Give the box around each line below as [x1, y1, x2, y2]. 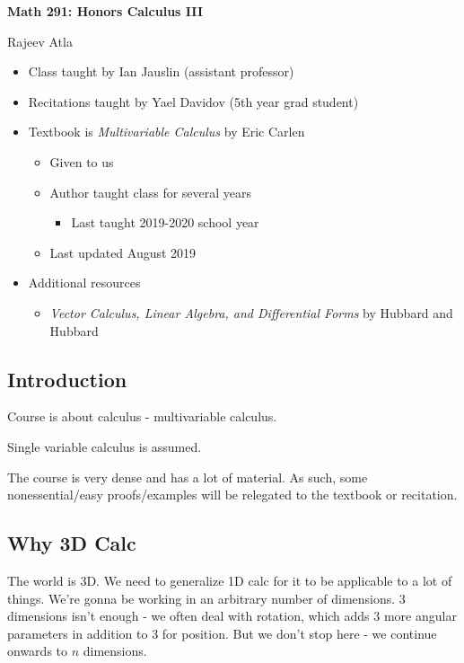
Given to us [49, 152, 114, 171]
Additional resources [28, 273, 141, 292]
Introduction [7, 365, 127, 393]
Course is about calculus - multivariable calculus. [7, 407, 277, 426]
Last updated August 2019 [49, 243, 197, 261]
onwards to [7, 641, 68, 660]
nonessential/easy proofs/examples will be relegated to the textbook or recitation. [7, 485, 458, 504]
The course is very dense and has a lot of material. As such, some [7, 467, 368, 486]
